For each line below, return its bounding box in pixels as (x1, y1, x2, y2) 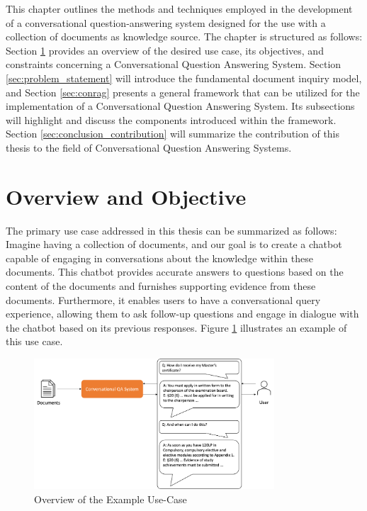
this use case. (6, 334, 63, 349)
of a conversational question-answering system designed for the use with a (6, 15, 326, 30)
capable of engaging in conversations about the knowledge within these (6, 250, 313, 265)
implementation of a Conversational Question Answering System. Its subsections (6, 99, 355, 113)
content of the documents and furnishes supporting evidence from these (6, 279, 316, 293)
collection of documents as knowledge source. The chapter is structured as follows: (6, 29, 363, 44)
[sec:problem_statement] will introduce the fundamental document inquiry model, (6, 70, 362, 85)
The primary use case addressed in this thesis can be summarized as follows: (6, 223, 337, 237)
